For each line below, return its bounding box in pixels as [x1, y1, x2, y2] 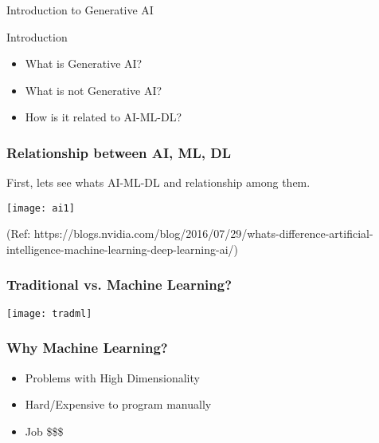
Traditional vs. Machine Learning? [6, 275, 232, 295]
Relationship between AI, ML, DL [6, 142, 231, 162]
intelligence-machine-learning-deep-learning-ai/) [6, 240, 238, 257]
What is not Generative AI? [25, 81, 162, 98]
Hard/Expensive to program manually [25, 396, 212, 413]
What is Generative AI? [25, 55, 143, 72]
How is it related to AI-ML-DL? [25, 109, 182, 125]
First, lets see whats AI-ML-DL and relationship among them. [6, 174, 311, 191]
